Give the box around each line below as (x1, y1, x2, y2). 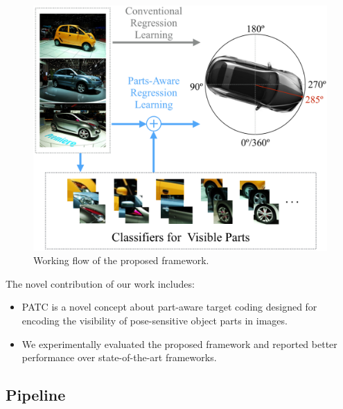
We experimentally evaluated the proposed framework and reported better (21, 336, 337, 351)
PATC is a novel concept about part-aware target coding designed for (21, 299, 317, 314)
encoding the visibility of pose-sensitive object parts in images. (21, 313, 288, 327)
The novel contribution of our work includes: (6, 276, 195, 290)
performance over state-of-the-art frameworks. (21, 350, 217, 365)
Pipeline (6, 384, 66, 406)
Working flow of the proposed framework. (33, 253, 209, 268)
